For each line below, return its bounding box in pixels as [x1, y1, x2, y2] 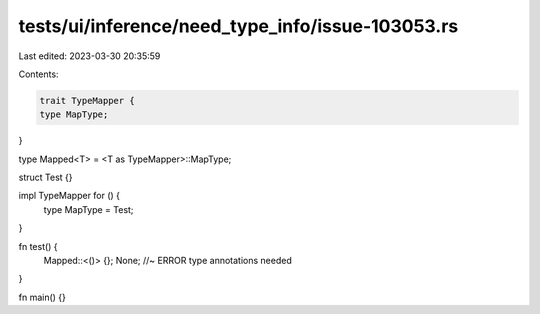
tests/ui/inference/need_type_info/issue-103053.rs [18, 15, 459, 37]
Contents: [18, 68, 59, 80]
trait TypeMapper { [39, 95, 135, 106]
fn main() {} [18, 291, 67, 303]
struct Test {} [18, 171, 73, 184]
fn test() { [18, 240, 59, 252]
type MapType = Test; [43, 203, 134, 215]
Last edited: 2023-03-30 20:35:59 [18, 50, 161, 62]
